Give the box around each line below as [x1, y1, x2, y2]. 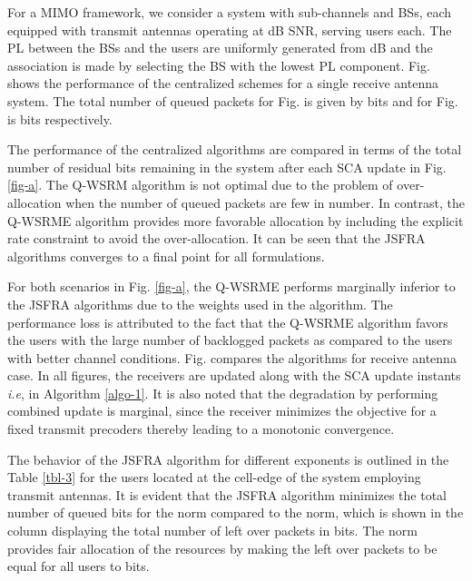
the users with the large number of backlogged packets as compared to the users [7, 330, 453, 350]
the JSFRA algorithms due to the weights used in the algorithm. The [7, 294, 393, 313]
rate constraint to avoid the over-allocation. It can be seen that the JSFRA [7, 229, 426, 248]
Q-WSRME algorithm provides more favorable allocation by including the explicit [7, 211, 464, 230]
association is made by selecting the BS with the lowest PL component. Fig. [7, 55, 430, 74]
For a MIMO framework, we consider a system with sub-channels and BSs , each [7, 3, 452, 21]
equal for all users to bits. [7, 556, 150, 576]
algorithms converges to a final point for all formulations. [7, 246, 325, 265]
